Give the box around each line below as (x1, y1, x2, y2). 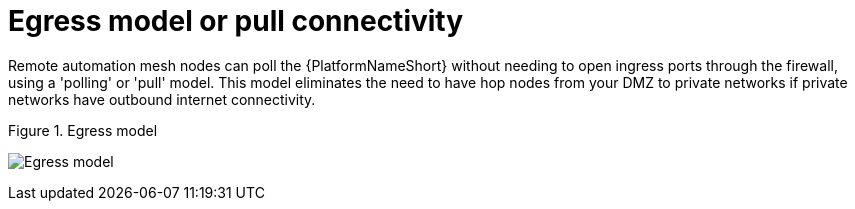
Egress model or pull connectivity (8, 4, 464, 38)
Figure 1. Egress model (8, 121, 158, 139)
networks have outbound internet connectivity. (8, 90, 316, 108)
